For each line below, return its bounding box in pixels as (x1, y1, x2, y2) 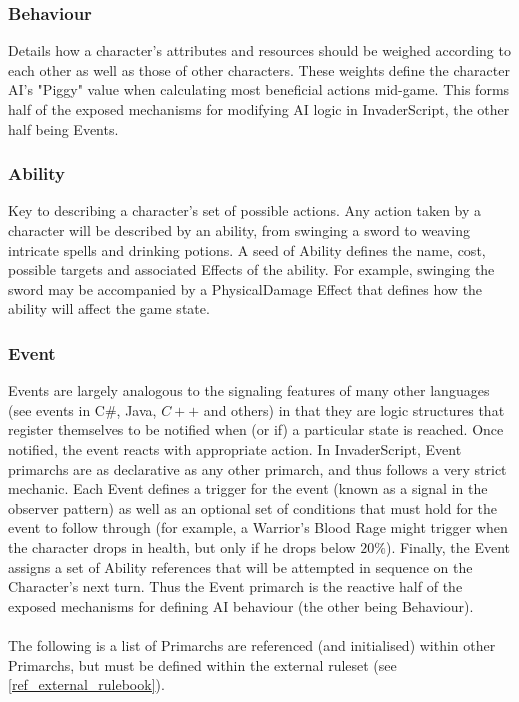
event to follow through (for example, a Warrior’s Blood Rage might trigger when (8, 517, 508, 538)
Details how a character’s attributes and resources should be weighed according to (8, 40, 511, 61)
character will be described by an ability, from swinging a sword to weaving (8, 220, 471, 240)
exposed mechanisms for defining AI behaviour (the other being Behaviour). (8, 595, 474, 616)
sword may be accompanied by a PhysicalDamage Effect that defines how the (8, 278, 483, 299)
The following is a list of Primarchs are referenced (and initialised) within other (8, 634, 496, 655)
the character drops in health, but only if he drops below (8, 536, 356, 557)
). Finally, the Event (385, 536, 511, 557)
